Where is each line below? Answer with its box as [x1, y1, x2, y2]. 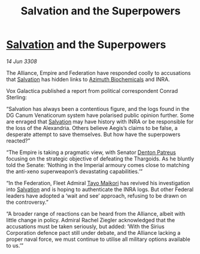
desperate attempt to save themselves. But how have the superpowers [6, 131, 181, 138]
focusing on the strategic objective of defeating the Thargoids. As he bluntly [6, 155, 195, 162]
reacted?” [6, 137, 31, 144]
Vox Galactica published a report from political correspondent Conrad [6, 87, 178, 94]
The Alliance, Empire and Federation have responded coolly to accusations [6, 69, 191, 76]
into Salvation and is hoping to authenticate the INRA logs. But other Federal [6, 186, 193, 193]
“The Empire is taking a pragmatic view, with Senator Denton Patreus [6, 149, 176, 156]
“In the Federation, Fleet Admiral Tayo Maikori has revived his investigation [6, 179, 190, 186]
